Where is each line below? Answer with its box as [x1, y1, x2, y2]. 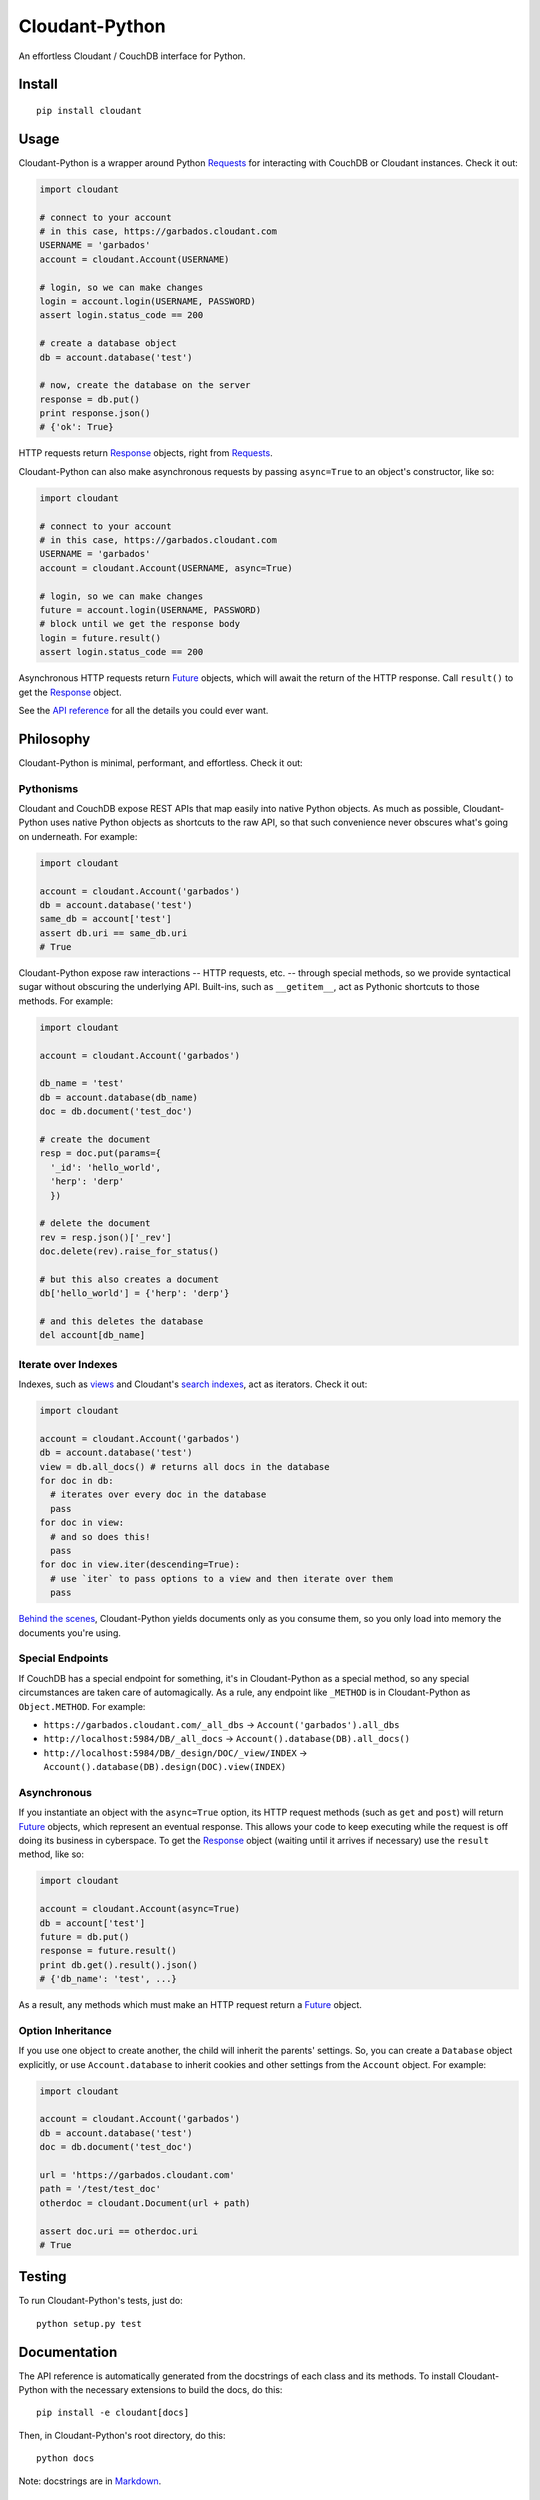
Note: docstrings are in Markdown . [18, 2475, 162, 2487]
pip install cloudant [36, 105, 142, 116]
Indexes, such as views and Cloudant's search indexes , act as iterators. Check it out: [18, 1378, 368, 1390]
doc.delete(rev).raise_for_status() [39, 1246, 220, 1257]
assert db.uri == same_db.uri [39, 927, 188, 939]
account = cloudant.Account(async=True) [39, 1903, 240, 1915]
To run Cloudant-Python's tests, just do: [18, 2295, 184, 2307]
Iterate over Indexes [18, 1357, 118, 1371]
